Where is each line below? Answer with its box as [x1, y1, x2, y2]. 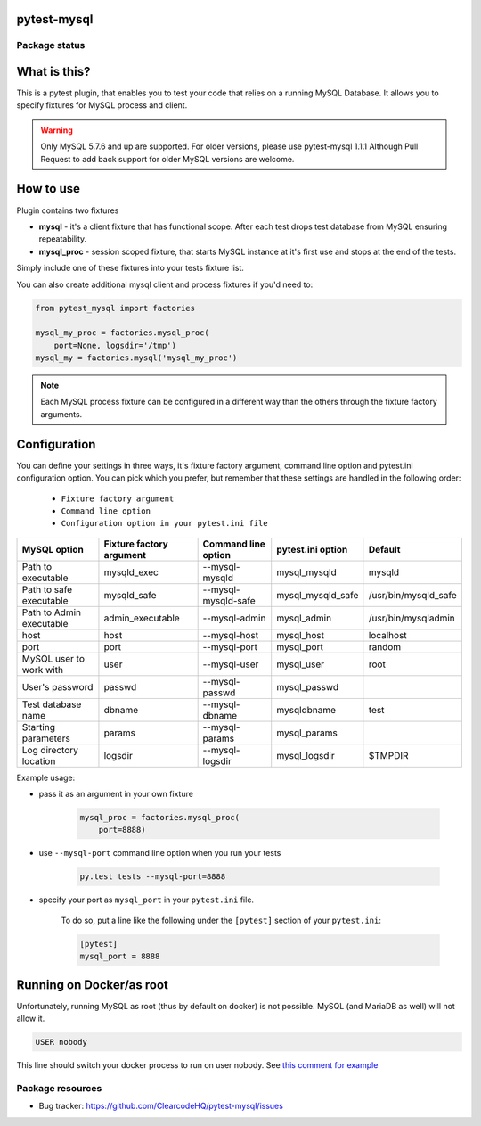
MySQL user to [21, 652, 85, 664]
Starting [21, 720, 55, 733]
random [368, 640, 402, 653]
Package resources [16, 1081, 102, 1094]
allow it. [16, 1013, 45, 1024]
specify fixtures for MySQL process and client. [16, 100, 188, 111]
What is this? [16, 64, 91, 79]
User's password [21, 680, 94, 693]
